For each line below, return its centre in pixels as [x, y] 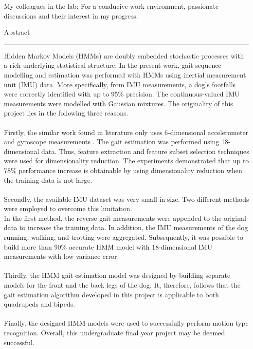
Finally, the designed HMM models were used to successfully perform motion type [126, 323]
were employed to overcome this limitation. [68, 208]
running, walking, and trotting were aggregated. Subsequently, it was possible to [124, 237]
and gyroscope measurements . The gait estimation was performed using [112, 142]
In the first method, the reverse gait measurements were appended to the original [125, 218]
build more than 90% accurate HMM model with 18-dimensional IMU [108, 246]
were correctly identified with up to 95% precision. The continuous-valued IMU [122, 94]
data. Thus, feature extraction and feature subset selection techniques [145, 151]
